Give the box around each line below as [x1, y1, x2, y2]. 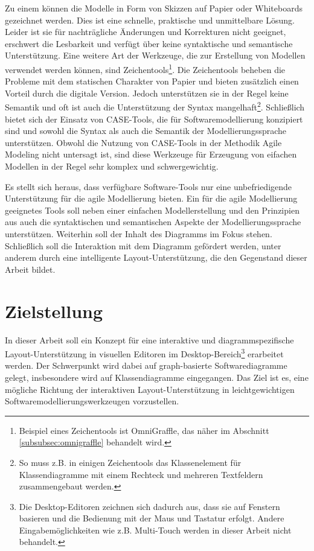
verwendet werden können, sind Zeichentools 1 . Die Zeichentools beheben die [5, 61, 286, 75]
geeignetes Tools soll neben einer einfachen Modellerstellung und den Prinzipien [5, 203, 300, 216]
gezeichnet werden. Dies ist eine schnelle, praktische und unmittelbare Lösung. [5, 13, 295, 26]
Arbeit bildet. [5, 263, 56, 275]
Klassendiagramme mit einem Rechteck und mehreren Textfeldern [19, 468, 263, 480]
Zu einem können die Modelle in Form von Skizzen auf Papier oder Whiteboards [5, 2, 303, 14]
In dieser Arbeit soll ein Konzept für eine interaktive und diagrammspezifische [5, 333, 294, 346]
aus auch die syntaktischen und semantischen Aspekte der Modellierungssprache [5, 215, 301, 228]
